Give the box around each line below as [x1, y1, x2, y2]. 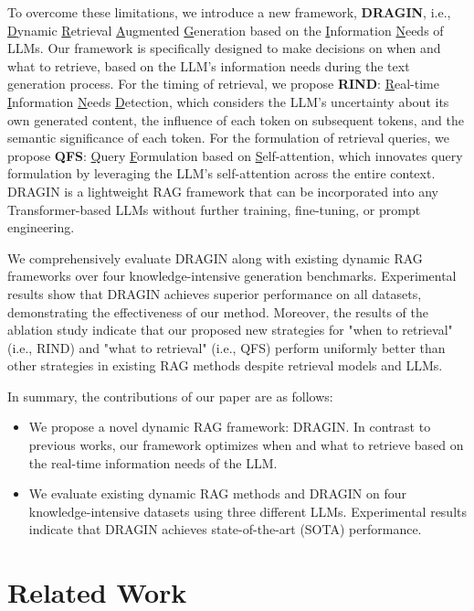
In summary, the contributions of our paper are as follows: [7, 386, 333, 405]
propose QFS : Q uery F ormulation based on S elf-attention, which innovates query [7, 145, 463, 165]
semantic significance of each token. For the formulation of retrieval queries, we [7, 128, 449, 147]
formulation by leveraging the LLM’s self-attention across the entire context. [7, 164, 436, 183]
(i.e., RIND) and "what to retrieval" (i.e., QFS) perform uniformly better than [7, 338, 446, 357]
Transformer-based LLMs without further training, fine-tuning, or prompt [7, 199, 421, 219]
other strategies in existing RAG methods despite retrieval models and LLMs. [7, 356, 443, 375]
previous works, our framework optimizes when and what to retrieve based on [28, 435, 464, 455]
